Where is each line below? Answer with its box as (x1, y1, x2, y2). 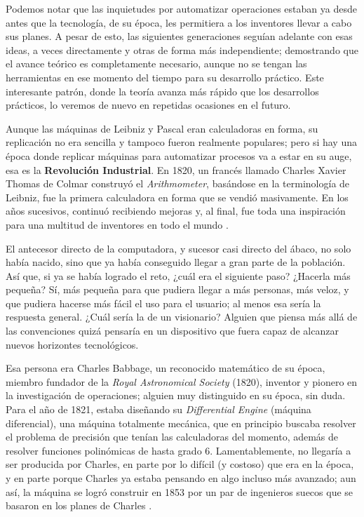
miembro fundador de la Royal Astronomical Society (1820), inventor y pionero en (6, 374, 358, 389)
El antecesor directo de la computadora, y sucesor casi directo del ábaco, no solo (6, 241, 351, 255)
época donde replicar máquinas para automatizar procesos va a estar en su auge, (6, 148, 352, 163)
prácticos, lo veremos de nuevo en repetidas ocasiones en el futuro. (6, 98, 291, 112)
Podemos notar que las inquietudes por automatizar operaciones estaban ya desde (6, 1, 357, 15)
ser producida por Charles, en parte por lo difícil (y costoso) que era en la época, (6, 457, 354, 471)
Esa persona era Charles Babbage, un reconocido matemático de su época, (6, 361, 325, 375)
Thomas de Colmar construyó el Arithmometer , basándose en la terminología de (6, 176, 350, 191)
